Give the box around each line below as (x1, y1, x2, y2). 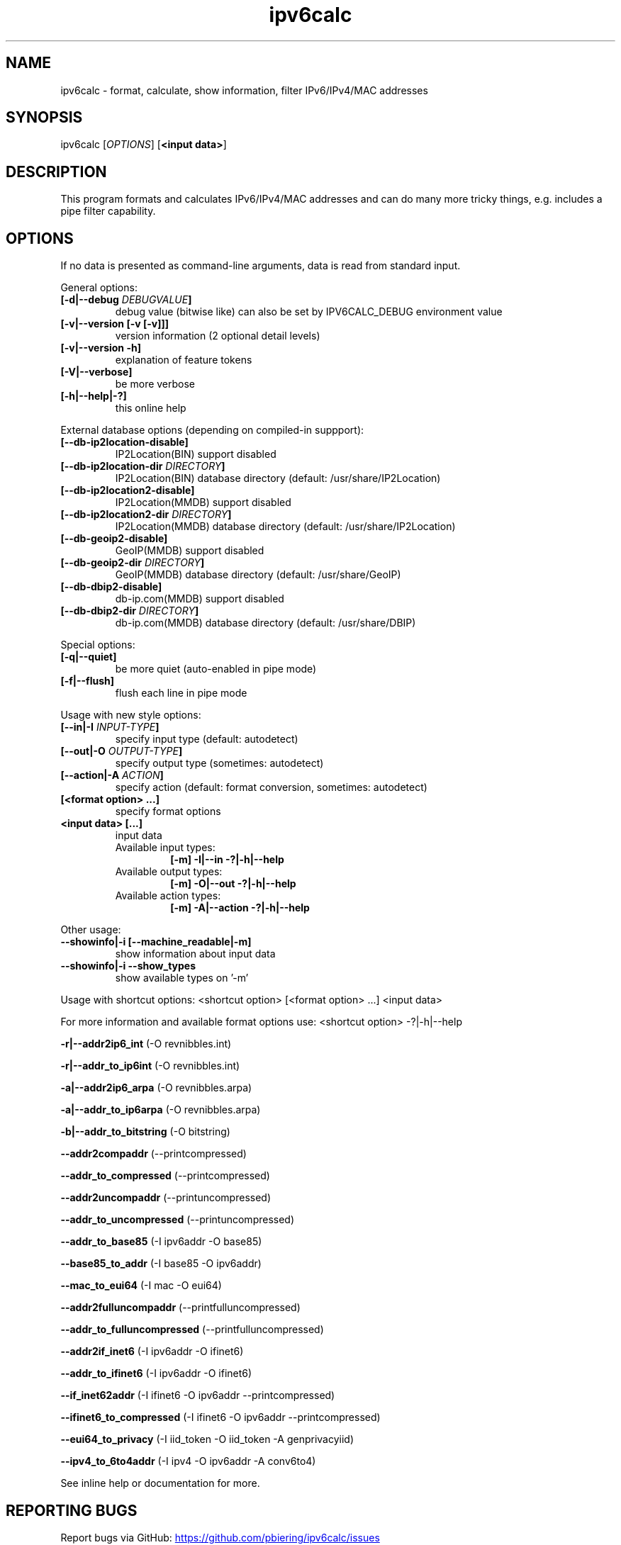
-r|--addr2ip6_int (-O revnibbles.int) (60, 1038, 232, 1050)
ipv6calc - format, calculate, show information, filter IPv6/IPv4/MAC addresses (60, 84, 428, 96)
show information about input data (115, 948, 276, 960)
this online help (115, 402, 186, 415)
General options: (60, 281, 138, 294)
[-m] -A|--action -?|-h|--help (170, 901, 310, 914)
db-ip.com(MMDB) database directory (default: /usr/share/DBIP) (115, 617, 416, 629)
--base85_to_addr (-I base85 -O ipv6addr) (60, 1257, 262, 1270)
